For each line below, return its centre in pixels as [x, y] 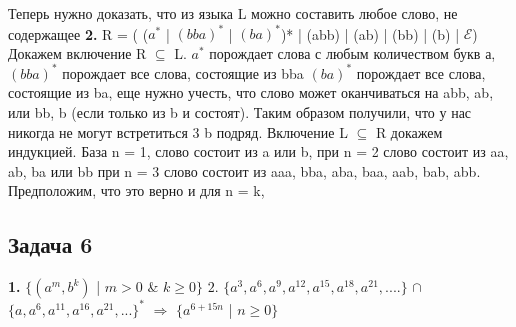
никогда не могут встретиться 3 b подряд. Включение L [178, 131]
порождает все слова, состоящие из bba [183, 72]
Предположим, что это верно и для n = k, [136, 190]
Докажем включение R [77, 52]
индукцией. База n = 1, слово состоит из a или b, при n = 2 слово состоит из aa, [258, 151]
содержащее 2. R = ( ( [78, 33]
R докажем [409, 131]
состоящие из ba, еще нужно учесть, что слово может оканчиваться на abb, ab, [251, 92]
